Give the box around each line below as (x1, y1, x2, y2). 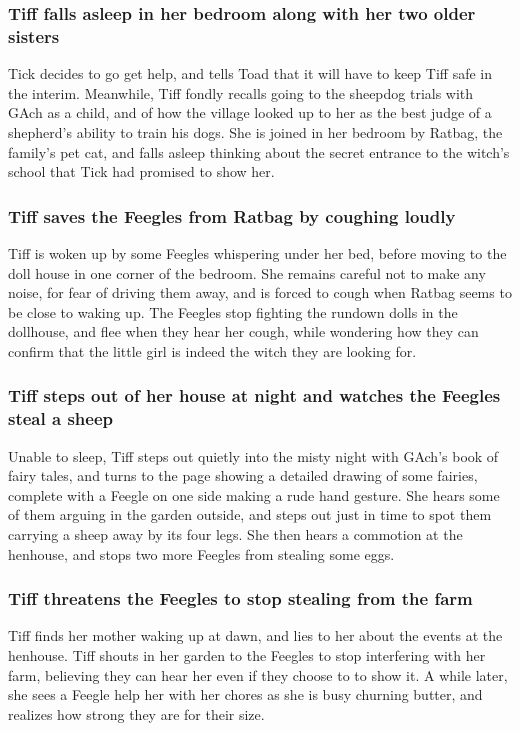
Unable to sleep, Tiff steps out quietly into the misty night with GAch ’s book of (8, 445, 499, 466)
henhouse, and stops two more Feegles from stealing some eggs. (8, 543, 395, 564)
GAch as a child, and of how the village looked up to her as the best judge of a (8, 102, 492, 123)
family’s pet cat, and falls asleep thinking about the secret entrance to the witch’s (8, 141, 510, 162)
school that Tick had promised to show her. (8, 161, 275, 182)
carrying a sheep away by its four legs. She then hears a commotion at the (8, 524, 463, 544)
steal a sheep (8, 406, 113, 431)
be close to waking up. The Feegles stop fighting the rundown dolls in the (8, 301, 458, 322)
